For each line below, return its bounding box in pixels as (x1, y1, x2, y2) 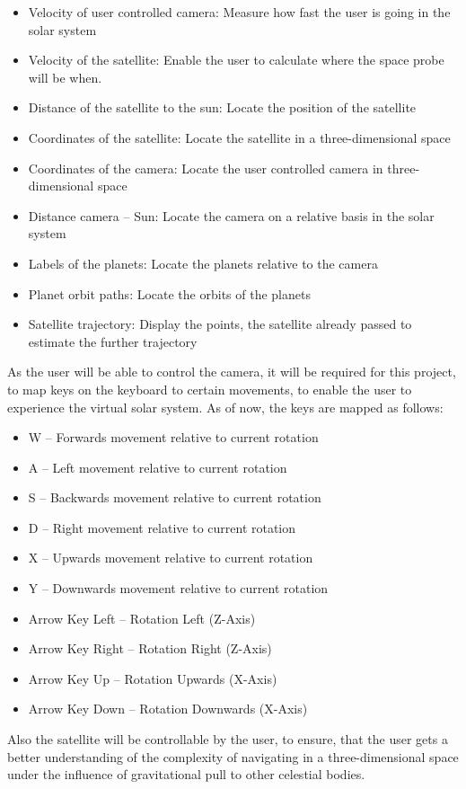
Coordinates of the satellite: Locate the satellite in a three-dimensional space (28, 128, 451, 146)
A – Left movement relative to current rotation (28, 457, 287, 476)
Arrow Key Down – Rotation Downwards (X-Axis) (28, 699, 308, 718)
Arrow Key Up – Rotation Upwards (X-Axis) (28, 669, 277, 687)
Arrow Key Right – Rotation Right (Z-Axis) (28, 639, 272, 658)
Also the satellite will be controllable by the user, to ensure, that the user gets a (7, 730, 448, 749)
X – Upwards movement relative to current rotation (28, 548, 313, 567)
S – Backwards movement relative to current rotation (28, 488, 321, 507)
